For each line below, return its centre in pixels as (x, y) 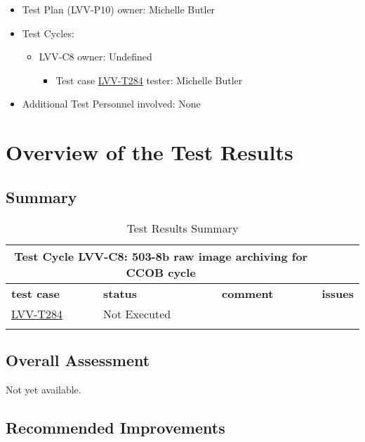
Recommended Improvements (115, 427)
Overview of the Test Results (150, 152)
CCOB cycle (161, 272)
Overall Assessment (78, 359)
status (120, 293)
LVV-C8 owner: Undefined (95, 57)
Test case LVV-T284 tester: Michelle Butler (149, 80)
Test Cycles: (48, 33)
